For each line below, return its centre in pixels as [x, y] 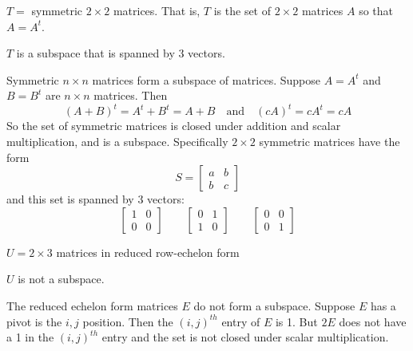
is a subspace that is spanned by [95, 53]
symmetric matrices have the [330, 142]
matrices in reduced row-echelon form [148, 252]
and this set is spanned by [70, 199]
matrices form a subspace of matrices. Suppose [206, 79]
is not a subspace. [61, 279]
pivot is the [34, 321]
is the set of [242, 10]
